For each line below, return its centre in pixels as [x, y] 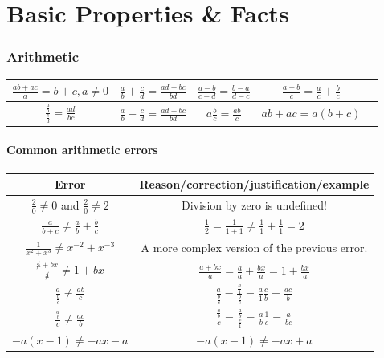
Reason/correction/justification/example [254, 184]
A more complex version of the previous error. [254, 248]
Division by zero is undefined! [254, 205]
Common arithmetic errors [82, 150]
